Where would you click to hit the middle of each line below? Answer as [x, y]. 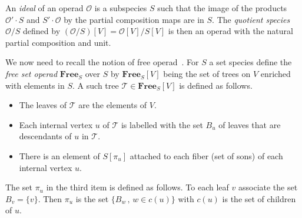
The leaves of [43, 105]
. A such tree [96, 85]
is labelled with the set [162, 124]
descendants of [45, 136]
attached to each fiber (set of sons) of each [206, 155]
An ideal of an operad [44, 8]
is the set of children [259, 198]
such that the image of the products [222, 8]
